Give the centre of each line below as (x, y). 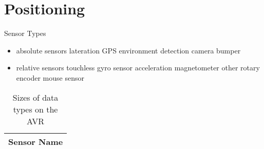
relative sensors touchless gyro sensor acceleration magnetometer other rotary (138, 68)
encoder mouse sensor (50, 77)
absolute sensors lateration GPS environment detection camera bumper (128, 50)
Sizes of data (35, 97)
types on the (35, 109)
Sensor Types (25, 33)
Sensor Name (36, 141)
